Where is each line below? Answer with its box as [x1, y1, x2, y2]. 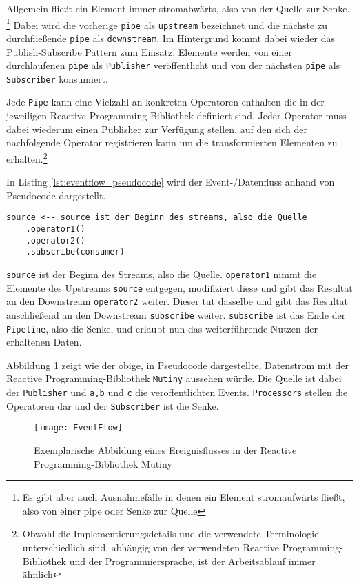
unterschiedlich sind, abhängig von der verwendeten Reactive [22, 540, 280, 555]
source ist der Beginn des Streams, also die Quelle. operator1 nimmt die [6, 266, 317, 281]
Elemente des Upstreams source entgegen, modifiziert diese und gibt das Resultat [6, 280, 353, 295]
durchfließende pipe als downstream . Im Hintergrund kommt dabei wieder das [6, 30, 335, 45]
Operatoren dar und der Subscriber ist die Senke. [6, 398, 219, 413]
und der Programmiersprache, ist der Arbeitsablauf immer [69, 553, 316, 568]
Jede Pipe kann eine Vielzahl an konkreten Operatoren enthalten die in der [6, 95, 325, 109]
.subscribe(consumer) [25, 247, 125, 257]
